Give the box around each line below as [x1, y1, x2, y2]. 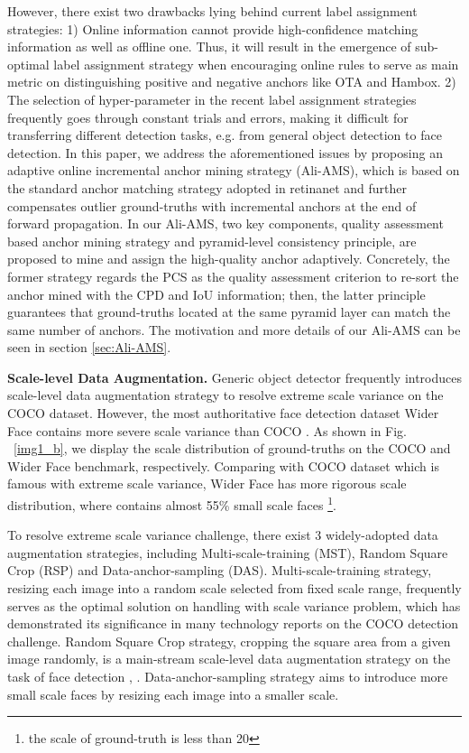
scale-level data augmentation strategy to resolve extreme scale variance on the [7, 386, 444, 404]
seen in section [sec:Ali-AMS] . [7, 338, 171, 357]
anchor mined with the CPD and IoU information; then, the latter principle [7, 284, 426, 303]
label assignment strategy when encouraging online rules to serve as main [53, 54, 459, 73]
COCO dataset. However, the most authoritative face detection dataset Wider [7, 404, 439, 423]
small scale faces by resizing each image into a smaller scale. [7, 684, 339, 703]
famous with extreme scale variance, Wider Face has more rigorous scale [7, 474, 407, 493]
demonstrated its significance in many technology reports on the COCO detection [7, 614, 459, 633]
